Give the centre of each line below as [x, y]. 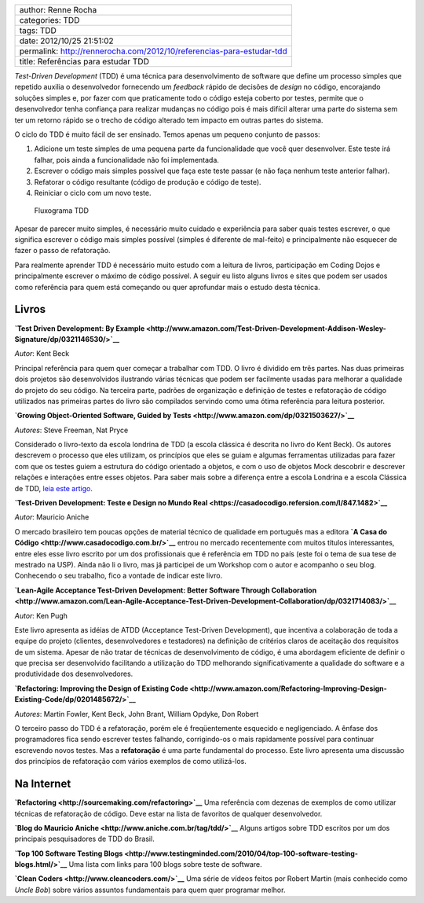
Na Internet [43, 784]
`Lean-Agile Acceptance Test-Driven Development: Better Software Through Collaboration [166, 590]
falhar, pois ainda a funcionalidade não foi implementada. [127, 160]
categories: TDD [49, 20]
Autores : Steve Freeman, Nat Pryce [71, 430]
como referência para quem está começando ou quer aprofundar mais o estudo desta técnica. [168, 287]
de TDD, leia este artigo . [54, 488]
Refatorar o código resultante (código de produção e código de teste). [148, 182]
